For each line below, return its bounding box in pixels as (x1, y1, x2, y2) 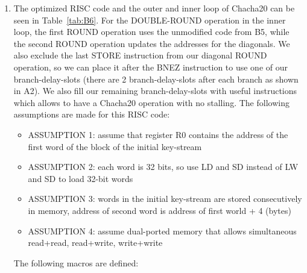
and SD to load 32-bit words (28, 172, 133, 184)
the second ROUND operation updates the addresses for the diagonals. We (13, 37, 290, 49)
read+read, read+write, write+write (28, 236, 163, 249)
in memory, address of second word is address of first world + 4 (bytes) (28, 204, 291, 216)
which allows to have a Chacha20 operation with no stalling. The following (13, 96, 290, 108)
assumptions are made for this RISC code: (13, 108, 170, 121)
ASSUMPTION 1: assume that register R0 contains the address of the (28, 128, 288, 140)
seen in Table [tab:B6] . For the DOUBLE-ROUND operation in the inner (13, 13, 286, 26)
